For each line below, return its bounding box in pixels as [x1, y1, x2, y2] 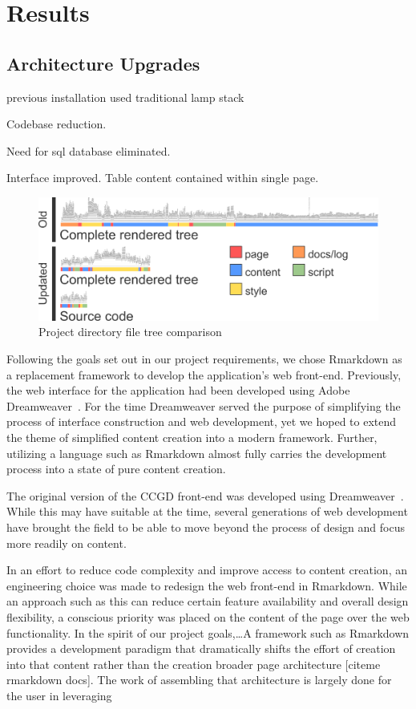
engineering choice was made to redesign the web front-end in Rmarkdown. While [6, 577, 407, 594]
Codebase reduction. [6, 115, 107, 132]
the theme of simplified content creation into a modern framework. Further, [6, 429, 378, 446]
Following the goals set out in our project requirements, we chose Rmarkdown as [6, 350, 402, 367]
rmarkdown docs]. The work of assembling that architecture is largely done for [6, 671, 392, 688]
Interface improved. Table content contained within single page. [6, 169, 319, 186]
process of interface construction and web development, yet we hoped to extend [6, 413, 397, 430]
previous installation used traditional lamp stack [6, 88, 244, 105]
